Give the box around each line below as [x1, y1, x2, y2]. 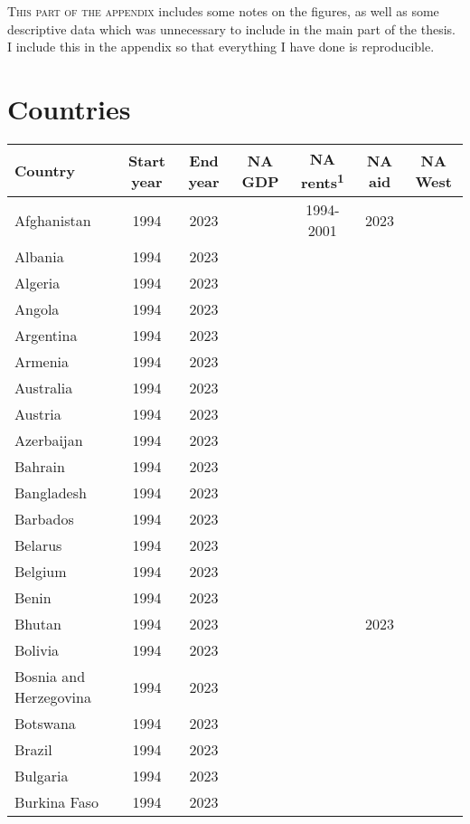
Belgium [14, 561, 67, 582]
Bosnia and [14, 666, 86, 687]
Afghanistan [14, 209, 91, 231]
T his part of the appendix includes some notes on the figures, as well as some [7, 2, 439, 20]
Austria [14, 403, 61, 425]
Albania [14, 246, 64, 268]
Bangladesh [14, 482, 87, 504]
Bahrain [14, 456, 65, 478]
